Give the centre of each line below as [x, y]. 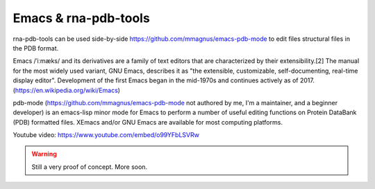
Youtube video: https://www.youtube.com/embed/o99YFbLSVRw [106, 135]
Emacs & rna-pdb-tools [82, 18]
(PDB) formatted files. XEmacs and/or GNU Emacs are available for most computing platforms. [148, 122]
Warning [44, 154]
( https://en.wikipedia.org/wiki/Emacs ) [67, 90]
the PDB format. [36, 48]
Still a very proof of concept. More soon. [90, 167]
